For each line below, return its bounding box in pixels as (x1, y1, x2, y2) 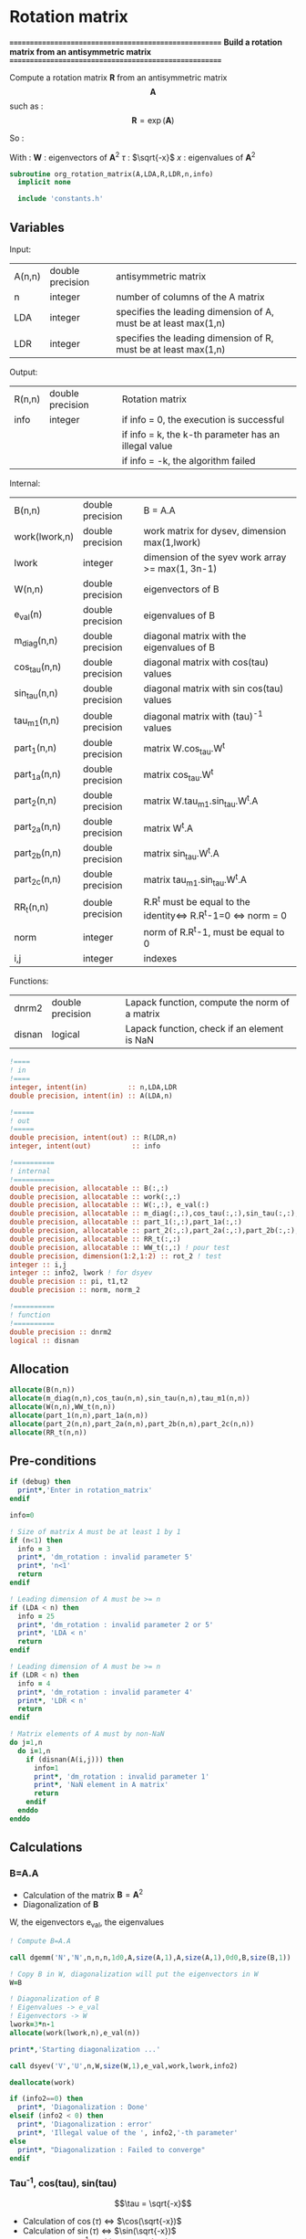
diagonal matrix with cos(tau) (143, 656, 269, 668)
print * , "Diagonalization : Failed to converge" (17, 2145, 206, 2154)
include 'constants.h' (17, 194, 104, 204)
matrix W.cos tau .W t (143, 741, 226, 757)
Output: (9, 367, 38, 378)
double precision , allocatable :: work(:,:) (9, 1192, 181, 1202)
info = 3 (17, 1544, 51, 1553)
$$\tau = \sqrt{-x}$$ (114, 2198, 192, 2209)
